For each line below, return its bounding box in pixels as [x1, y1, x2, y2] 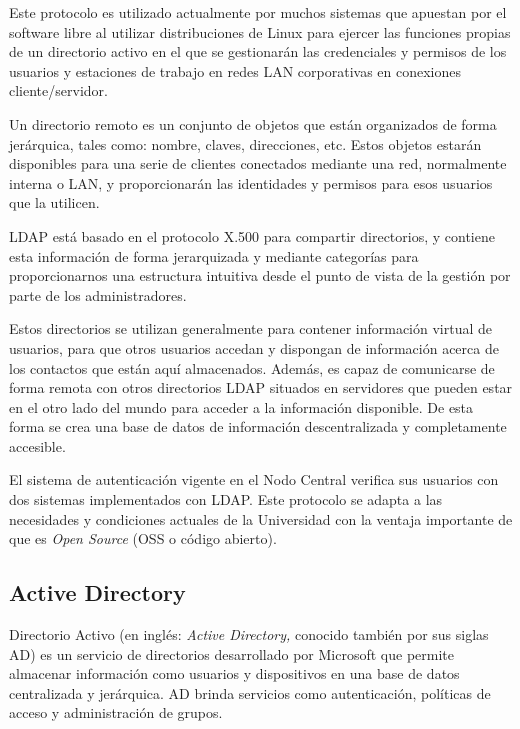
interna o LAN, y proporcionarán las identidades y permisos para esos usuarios [9, 172, 493, 193]
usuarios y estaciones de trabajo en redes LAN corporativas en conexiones [9, 60, 462, 81]
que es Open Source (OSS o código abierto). [9, 528, 277, 549]
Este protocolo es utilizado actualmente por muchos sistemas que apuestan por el [9, 2, 507, 22]
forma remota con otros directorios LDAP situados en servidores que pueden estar [9, 377, 513, 398]
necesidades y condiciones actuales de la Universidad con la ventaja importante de [9, 508, 513, 529]
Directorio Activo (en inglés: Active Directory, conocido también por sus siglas [9, 624, 489, 645]
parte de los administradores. [9, 284, 187, 305]
